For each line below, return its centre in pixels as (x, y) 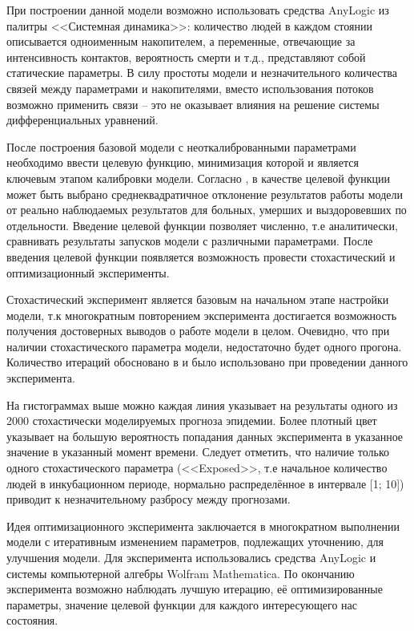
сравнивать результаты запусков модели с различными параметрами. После (190, 241)
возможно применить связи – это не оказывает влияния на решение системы (193, 104)
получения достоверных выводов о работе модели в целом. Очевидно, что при (198, 331)
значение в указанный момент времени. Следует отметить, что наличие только (198, 452)
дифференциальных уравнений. (82, 120)
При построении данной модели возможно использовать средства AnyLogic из (198, 10)
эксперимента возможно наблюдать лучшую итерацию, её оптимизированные (195, 589)
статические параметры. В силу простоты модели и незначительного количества (202, 73)
